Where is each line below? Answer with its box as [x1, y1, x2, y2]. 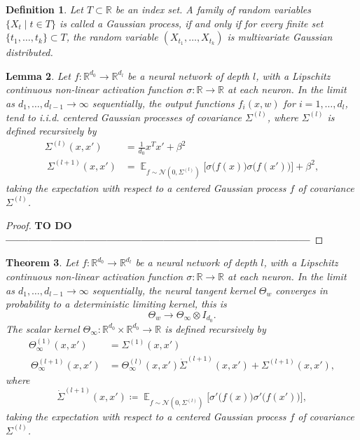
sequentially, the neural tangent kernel [92, 282, 256, 297]
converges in [275, 282, 328, 297]
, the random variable [66, 29, 158, 44]
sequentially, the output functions [92, 95, 235, 110]
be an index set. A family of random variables [115, 2, 311, 16]
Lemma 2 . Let [6, 68, 71, 83]
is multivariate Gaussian [227, 29, 333, 44]
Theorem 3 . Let [6, 255, 79, 270]
